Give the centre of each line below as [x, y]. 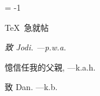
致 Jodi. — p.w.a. [36, 47]
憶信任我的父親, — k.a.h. [50, 67]
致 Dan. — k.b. [31, 87]
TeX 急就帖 [27, 27]
